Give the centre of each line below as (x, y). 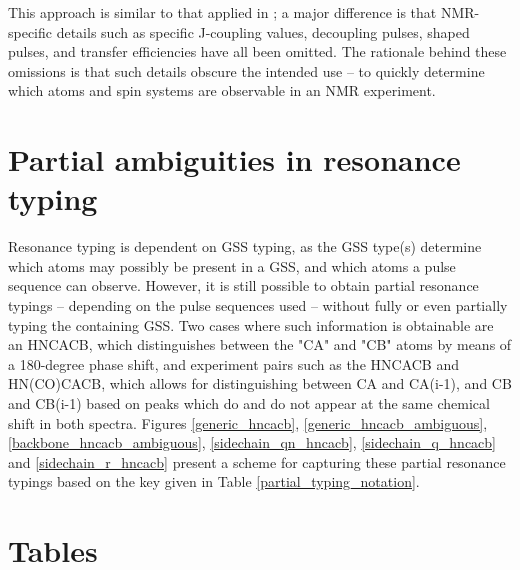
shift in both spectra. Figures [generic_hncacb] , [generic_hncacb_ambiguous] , (248, 422)
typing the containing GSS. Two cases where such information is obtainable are (251, 324)
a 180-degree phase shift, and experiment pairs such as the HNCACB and (233, 363)
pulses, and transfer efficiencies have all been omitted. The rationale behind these (257, 51)
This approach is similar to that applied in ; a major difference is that (222, 12)
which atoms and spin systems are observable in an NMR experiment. (222, 90)
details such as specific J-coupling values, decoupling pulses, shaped (263, 31)
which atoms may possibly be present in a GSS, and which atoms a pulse (232, 265)
